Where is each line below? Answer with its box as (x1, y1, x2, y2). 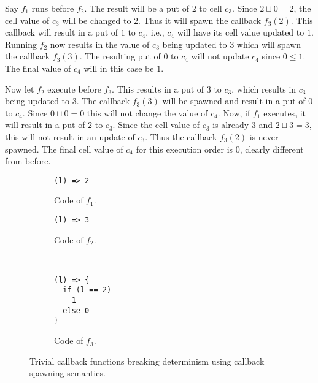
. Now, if (217, 106, 250, 119)
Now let (5, 82, 34, 95)
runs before (31, 2, 74, 14)
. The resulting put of (79, 50, 161, 63)
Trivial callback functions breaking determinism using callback (29, 354, 265, 367)
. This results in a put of (112, 82, 204, 95)
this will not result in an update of (5, 130, 135, 143)
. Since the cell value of (112, 118, 200, 131)
